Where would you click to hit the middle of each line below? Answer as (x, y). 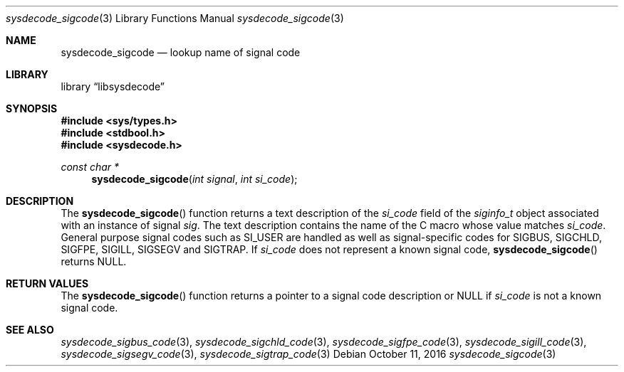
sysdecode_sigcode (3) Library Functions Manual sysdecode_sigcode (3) (175, 18)
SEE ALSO (30, 330)
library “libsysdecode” (113, 86)
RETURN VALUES (47, 283)
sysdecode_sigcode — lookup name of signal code (181, 52)
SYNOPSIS (32, 108)
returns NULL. (94, 261)
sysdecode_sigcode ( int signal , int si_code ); (194, 179)
